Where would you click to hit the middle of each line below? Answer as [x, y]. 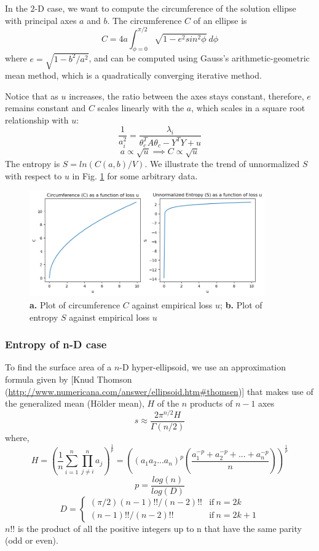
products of [211, 403]
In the [16, 8]
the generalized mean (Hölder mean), [75, 403]
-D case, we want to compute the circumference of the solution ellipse [165, 8]
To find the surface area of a [58, 367]
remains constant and [45, 108]
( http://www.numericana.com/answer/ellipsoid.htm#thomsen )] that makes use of [159, 391]
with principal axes [41, 20]
